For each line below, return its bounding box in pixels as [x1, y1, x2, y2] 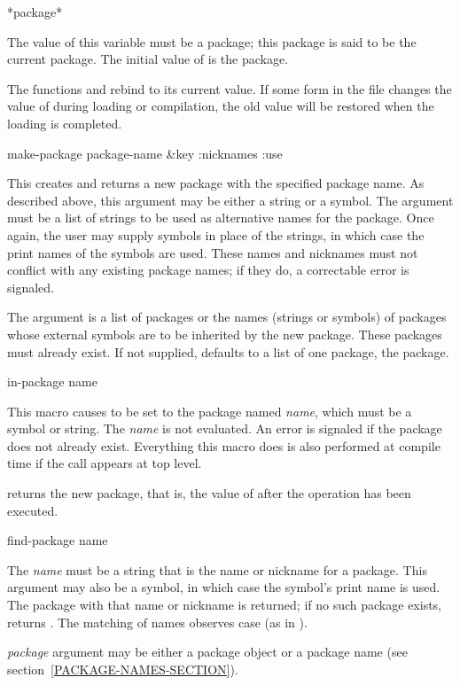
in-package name [7, 372, 97, 391]
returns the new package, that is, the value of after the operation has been [7, 484, 411, 502]
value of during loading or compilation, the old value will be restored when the [7, 97, 434, 115]
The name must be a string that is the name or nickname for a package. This [7, 560, 427, 579]
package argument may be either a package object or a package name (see [7, 642, 408, 661]
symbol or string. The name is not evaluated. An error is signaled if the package [7, 419, 442, 438]
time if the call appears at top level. [7, 454, 202, 472]
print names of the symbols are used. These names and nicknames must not [7, 243, 418, 261]
